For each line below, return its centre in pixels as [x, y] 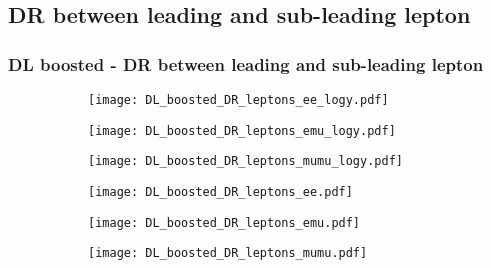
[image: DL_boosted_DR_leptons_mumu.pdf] [228, 253]
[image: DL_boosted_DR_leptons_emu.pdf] [224, 222]
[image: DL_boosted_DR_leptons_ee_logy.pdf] [238, 100]
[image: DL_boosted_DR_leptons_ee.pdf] [220, 191]
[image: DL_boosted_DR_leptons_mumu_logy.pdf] [245, 161]
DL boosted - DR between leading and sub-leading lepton [246, 63]
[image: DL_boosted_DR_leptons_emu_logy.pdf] [242, 130]
